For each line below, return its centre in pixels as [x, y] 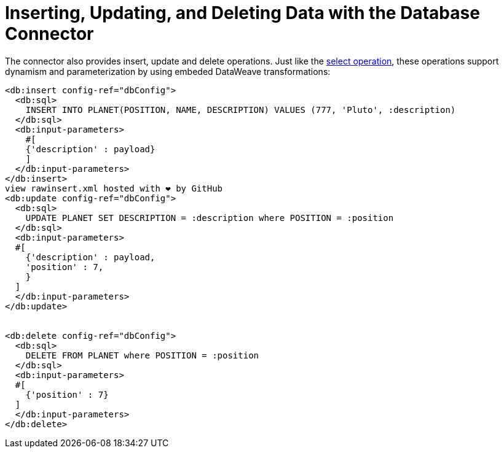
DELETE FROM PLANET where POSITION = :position [142, 355]
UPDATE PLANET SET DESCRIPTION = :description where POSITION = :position [210, 218]
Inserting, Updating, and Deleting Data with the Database [242, 13]
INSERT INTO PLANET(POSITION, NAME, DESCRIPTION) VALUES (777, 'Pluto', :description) [241, 110]
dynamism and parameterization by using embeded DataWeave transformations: [168, 71]
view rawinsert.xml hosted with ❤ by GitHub [114, 188]
